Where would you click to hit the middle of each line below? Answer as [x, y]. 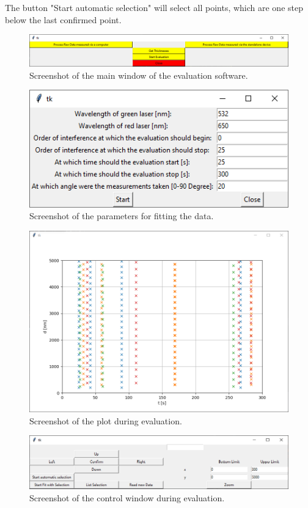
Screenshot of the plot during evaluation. [106, 420]
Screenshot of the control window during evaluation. [127, 497]
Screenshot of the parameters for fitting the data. [122, 216]
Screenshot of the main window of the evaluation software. [139, 75]
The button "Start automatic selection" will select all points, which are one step [154, 7]
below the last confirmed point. [63, 19]
